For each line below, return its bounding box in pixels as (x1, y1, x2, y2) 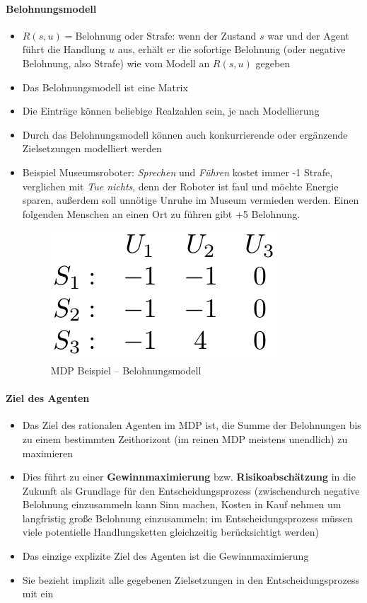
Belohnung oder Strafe (75, 31, 173, 42)
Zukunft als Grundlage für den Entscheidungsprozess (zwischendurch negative (22, 483, 360, 498)
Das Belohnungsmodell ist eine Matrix (22, 79, 188, 94)
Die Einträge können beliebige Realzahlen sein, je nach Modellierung (22, 103, 320, 118)
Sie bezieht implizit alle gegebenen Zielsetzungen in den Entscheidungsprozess (22, 572, 360, 587)
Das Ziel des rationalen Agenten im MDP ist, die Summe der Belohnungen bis (22, 418, 361, 432)
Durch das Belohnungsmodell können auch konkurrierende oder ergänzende (22, 127, 348, 142)
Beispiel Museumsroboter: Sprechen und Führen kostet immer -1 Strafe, (22, 164, 333, 179)
